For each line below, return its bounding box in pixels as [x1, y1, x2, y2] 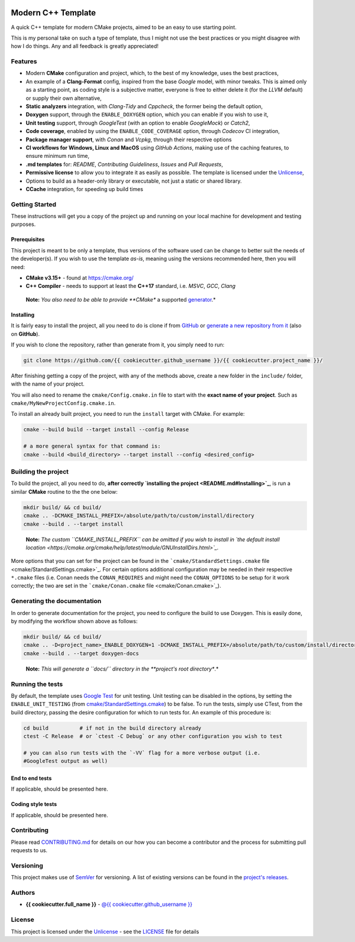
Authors [11, 889, 35, 897]
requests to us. [11, 847, 47, 854]
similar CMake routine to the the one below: [11, 488, 118, 495]
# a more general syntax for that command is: [23, 443, 161, 449]
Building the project [11, 468, 69, 475]
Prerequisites [11, 236, 45, 243]
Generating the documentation [11, 597, 102, 606]
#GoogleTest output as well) [23, 758, 108, 765]
